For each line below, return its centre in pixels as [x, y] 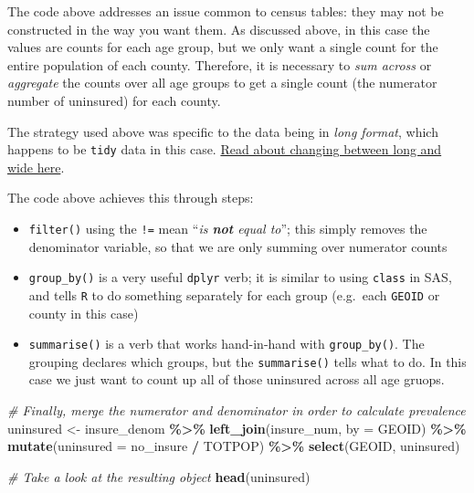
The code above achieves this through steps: [131, 198]
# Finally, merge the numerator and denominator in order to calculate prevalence [237, 410]
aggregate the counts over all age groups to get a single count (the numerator [222, 83]
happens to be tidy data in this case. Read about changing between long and [225, 149]
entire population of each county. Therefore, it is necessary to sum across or [220, 64]
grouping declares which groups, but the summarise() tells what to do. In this [248, 361]
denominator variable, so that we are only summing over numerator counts [238, 246]
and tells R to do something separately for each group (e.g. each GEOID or [234, 294]
